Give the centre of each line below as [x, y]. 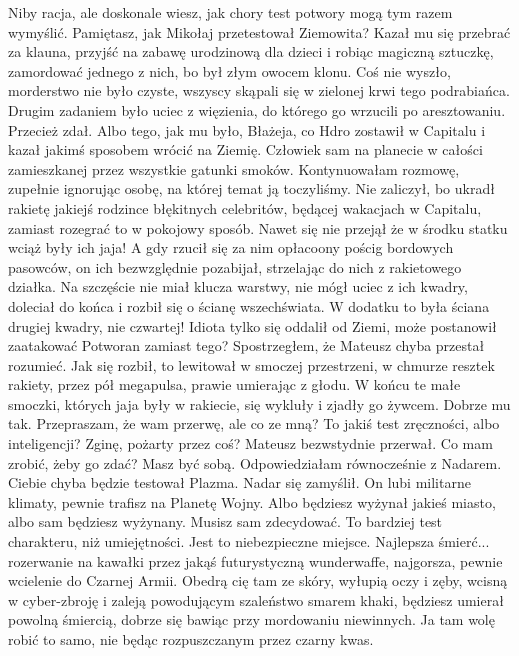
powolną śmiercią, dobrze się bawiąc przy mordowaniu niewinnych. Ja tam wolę [251, 619]
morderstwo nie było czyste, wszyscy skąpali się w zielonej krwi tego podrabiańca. [259, 90]
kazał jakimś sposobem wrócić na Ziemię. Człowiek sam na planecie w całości [245, 149]
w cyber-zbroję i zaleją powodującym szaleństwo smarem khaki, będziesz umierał [256, 599]
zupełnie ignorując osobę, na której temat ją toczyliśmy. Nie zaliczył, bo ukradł [251, 188]
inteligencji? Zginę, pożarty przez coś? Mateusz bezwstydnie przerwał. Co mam [250, 443]
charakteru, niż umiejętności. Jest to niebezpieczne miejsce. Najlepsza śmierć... [249, 541]
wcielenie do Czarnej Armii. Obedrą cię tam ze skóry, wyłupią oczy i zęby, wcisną [258, 580]
